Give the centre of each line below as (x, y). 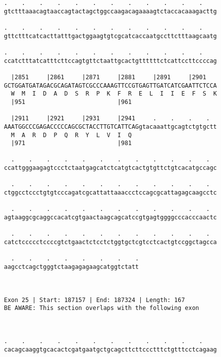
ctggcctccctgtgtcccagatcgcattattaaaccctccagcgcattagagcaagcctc (110, 193)
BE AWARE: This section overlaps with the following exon (102, 308)
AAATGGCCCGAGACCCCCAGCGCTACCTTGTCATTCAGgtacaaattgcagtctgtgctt (110, 127)
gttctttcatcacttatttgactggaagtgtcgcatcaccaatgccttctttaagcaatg (110, 36)
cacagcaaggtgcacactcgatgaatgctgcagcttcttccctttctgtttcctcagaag (110, 349)
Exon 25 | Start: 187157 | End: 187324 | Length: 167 (95, 300)
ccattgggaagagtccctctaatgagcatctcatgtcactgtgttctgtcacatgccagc (110, 168)
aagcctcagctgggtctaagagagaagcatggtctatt (72, 267)
